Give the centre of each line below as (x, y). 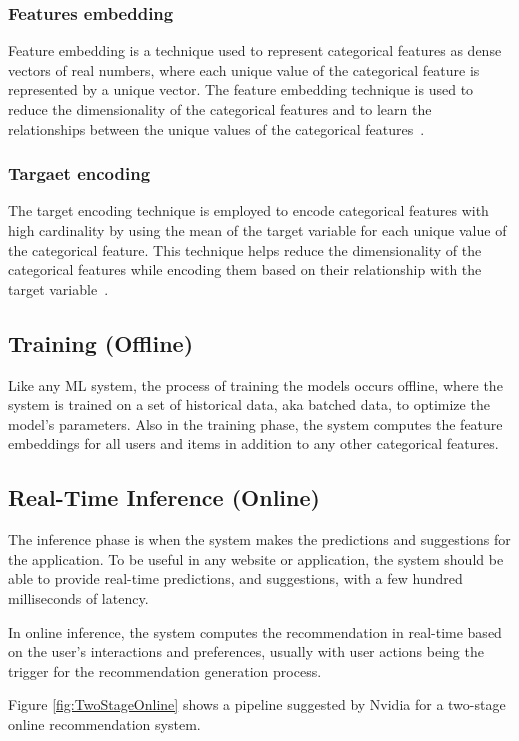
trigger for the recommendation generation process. (165, 670)
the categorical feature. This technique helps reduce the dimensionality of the (245, 249)
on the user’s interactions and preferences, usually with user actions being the (246, 651)
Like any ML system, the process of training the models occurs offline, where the (255, 384)
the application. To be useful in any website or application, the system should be (256, 558)
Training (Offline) (101, 342)
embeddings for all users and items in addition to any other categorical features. (253, 443)
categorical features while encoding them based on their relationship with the (245, 269)
